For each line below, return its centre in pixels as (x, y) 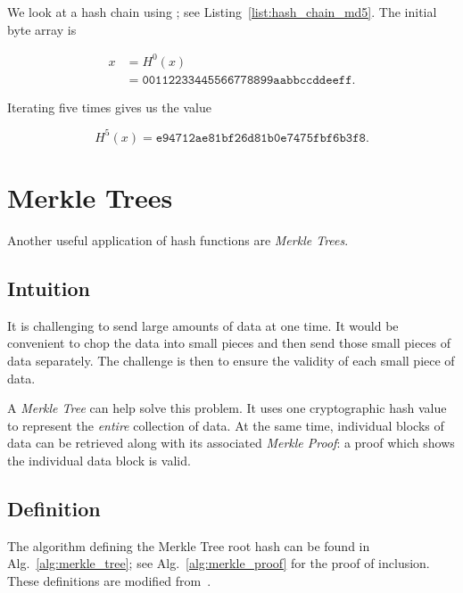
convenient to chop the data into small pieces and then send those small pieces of (229, 343)
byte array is (42, 29)
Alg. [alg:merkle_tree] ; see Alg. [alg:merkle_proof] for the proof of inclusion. (219, 563)
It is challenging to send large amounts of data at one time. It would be (203, 325)
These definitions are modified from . (109, 580)
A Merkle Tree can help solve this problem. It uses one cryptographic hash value (227, 408)
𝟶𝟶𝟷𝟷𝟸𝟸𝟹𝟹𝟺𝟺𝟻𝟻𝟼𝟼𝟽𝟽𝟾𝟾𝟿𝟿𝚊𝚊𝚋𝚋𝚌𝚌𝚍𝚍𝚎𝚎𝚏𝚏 (247, 80)
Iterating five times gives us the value (109, 107)
